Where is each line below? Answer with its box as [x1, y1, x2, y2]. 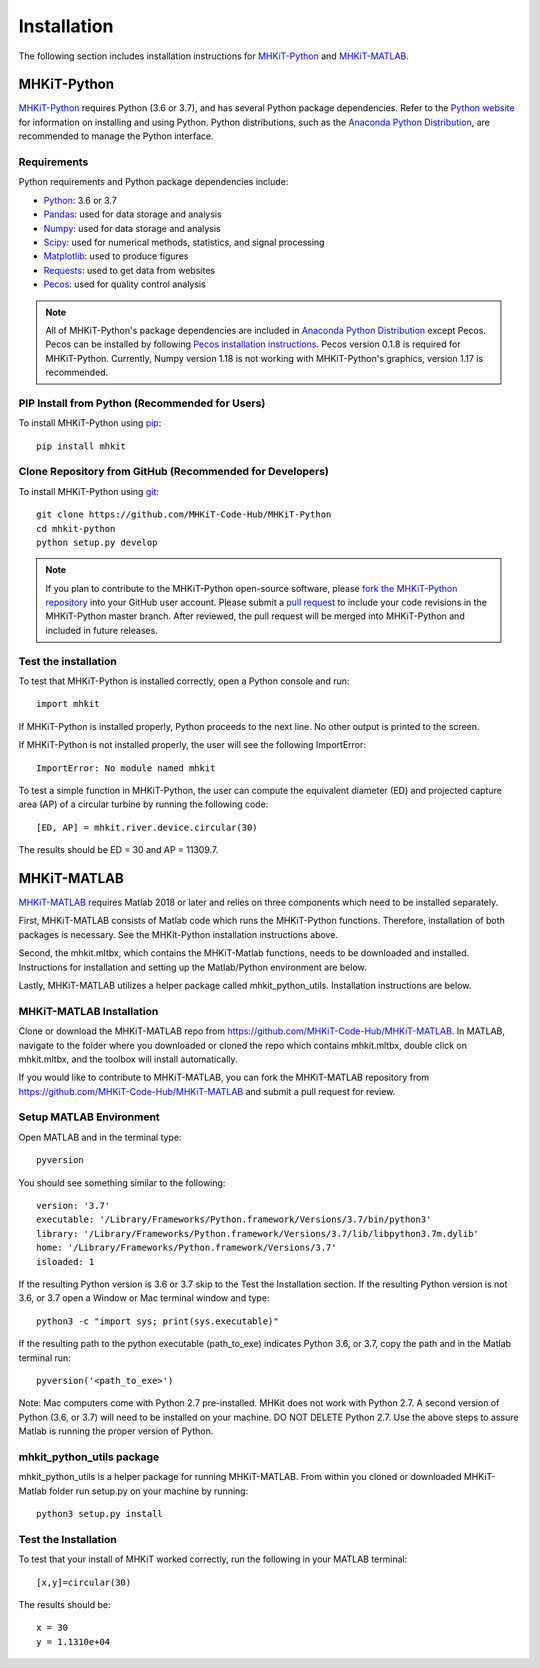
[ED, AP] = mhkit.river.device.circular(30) [36, 821, 259, 833]
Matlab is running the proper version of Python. [18, 1425, 214, 1437]
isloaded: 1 [36, 1256, 95, 1267]
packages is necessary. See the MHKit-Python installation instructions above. [18, 928, 339, 940]
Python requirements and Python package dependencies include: [18, 176, 289, 188]
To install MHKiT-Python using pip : [18, 417, 162, 429]
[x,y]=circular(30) [36, 1576, 132, 1588]
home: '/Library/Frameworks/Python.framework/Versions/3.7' [36, 1242, 337, 1254]
